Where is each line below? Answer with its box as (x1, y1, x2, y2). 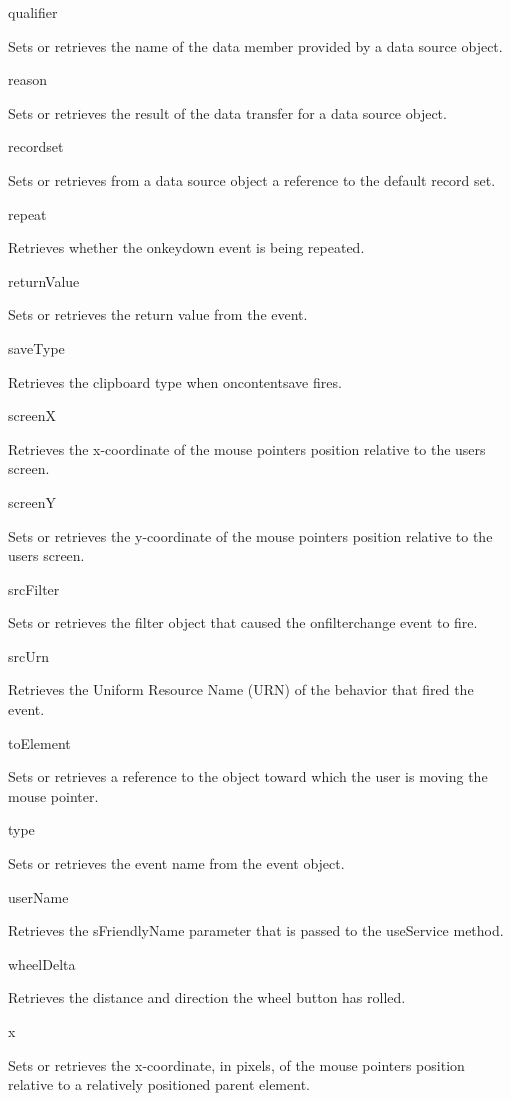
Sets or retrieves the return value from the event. (8, 304, 308, 325)
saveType (8, 337, 65, 358)
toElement (8, 732, 71, 753)
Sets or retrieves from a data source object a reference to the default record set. (8, 169, 496, 190)
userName (8, 886, 69, 907)
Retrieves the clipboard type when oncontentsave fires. (8, 371, 342, 392)
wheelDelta (8, 953, 76, 974)
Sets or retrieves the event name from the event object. (8, 853, 345, 874)
